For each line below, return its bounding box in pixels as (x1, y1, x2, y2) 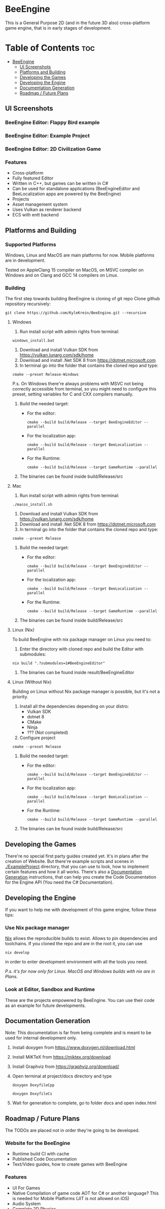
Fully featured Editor (12, 175, 54, 181)
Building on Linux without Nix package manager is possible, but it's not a (12, 689, 160, 695)
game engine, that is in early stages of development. (5, 25, 112, 31)
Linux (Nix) (12, 627, 35, 633)
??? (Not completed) (27, 730, 68, 736)
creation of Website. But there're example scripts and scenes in (5, 858, 134, 864)
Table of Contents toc (5, 42, 95, 54)
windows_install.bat (12, 338, 55, 343)
